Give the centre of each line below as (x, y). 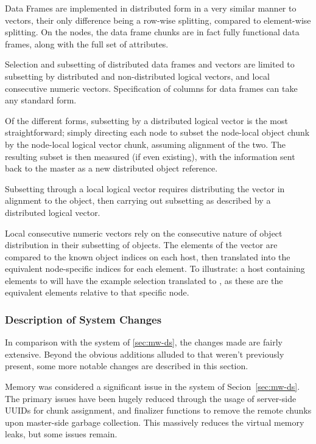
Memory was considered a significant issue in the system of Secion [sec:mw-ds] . (153, 387)
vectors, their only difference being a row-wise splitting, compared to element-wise (158, 20)
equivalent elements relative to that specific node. (97, 292)
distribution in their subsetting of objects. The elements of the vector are (141, 245)
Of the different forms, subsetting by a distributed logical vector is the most (146, 120)
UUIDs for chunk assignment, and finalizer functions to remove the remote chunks (158, 410)
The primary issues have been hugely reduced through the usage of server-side (151, 398)
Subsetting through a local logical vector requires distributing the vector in (145, 188)
